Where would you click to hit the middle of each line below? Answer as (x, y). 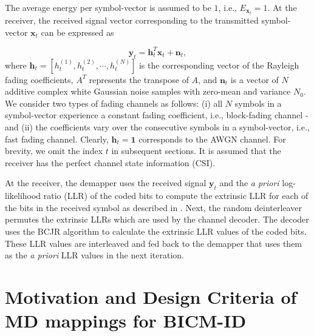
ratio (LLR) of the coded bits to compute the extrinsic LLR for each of (176, 196)
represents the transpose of (139, 79)
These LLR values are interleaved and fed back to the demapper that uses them (154, 243)
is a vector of (254, 79)
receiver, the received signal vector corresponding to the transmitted (132, 20)
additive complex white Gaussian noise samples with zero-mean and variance (148, 91)
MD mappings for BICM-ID (126, 321)
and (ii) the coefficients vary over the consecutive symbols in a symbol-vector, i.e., (157, 126)
